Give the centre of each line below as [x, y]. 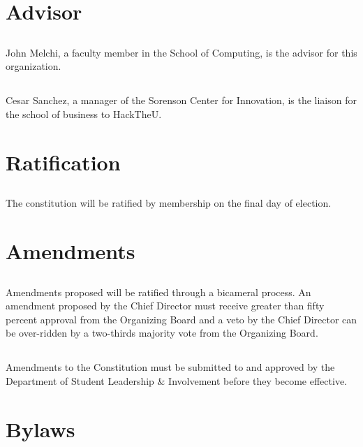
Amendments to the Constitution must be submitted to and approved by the [170, 367]
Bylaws [40, 428]
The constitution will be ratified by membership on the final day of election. [169, 203]
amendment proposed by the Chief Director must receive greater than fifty [165, 306]
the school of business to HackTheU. [84, 113]
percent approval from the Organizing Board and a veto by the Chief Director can [181, 319]
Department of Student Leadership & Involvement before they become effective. [176, 381]
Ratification [63, 162]
